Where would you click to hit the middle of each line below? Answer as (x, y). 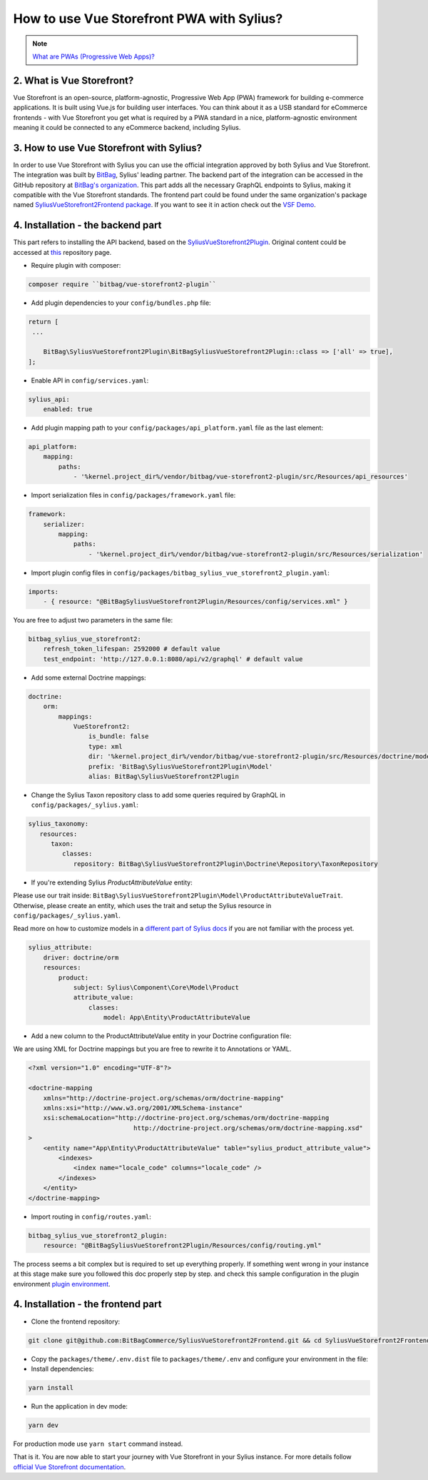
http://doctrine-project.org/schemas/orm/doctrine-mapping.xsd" (248, 1128)
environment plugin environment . (62, 1284)
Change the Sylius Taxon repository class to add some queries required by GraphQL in (158, 795)
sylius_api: (49, 399)
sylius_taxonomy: (58, 824)
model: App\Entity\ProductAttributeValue (177, 1018)
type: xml (105, 746)
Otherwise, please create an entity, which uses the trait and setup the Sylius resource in (142, 905)
